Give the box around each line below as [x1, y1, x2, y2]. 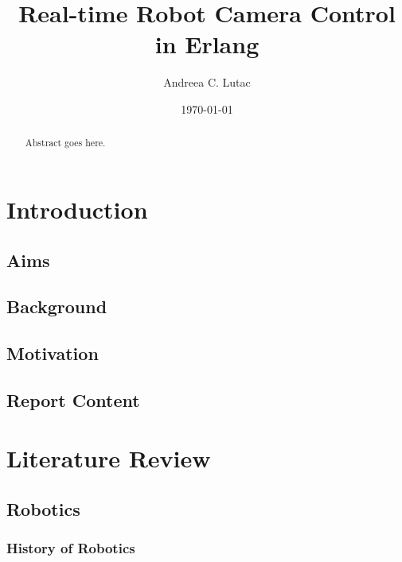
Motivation [6, 341, 99, 366]
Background [6, 294, 107, 319]
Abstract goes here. [25, 136, 106, 149]
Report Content [6, 387, 140, 412]
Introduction [6, 192, 148, 225]
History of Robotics [6, 538, 135, 558]
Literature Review [6, 442, 211, 475]
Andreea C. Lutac [163, 74, 251, 91]
